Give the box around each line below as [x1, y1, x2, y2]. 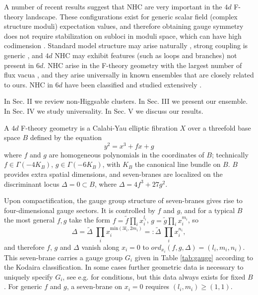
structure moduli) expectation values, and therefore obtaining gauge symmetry [4, 21, 244, 31]
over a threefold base [188, 122, 251, 133]
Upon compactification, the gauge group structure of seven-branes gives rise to [4, 195, 243, 206]
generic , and [4, 50, 43, 60]
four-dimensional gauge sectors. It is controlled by [4, 205, 155, 215]
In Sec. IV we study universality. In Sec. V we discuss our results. [4, 105, 203, 116]
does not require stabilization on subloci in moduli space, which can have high [4, 30, 242, 41]
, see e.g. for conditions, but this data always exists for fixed [63, 271, 246, 282]
